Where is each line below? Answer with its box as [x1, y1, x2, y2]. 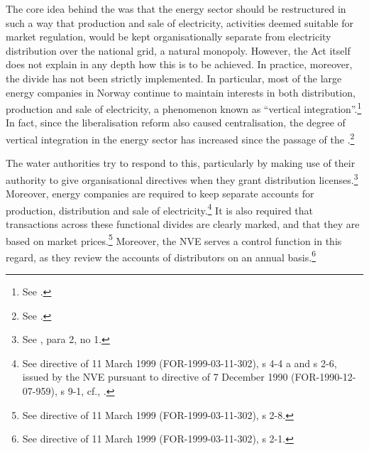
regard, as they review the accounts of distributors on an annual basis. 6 [6, 247, 316, 264]
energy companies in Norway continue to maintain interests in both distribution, [6, 85, 356, 99]
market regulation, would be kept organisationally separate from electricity [6, 29, 331, 44]
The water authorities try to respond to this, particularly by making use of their [6, 156, 356, 170]
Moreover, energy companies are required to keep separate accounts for [6, 186, 314, 201]
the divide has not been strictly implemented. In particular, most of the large [6, 70, 342, 85]
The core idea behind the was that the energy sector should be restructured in [6, 1, 346, 16]
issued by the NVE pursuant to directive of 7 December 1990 [22, 369, 288, 384]
